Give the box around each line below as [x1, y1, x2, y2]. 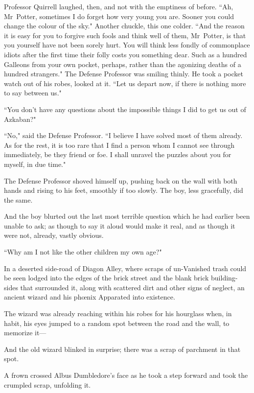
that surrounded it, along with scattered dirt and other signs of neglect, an [20, 282, 245, 292]
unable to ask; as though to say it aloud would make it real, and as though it [4, 220, 235, 231]
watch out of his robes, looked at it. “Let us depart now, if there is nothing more [4, 78, 246, 88]
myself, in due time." [4, 159, 66, 169]
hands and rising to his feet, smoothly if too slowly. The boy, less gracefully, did [4, 185, 243, 195]
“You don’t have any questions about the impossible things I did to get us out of [4, 104, 246, 114]
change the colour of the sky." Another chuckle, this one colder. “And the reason [4, 21, 245, 31]
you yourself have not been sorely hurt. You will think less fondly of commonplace [4, 40, 250, 50]
